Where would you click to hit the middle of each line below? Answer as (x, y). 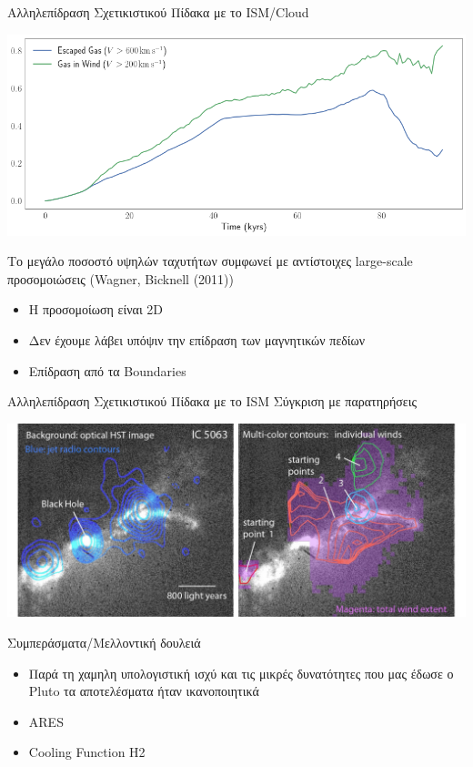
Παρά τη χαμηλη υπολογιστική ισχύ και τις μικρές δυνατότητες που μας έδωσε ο (241, 673)
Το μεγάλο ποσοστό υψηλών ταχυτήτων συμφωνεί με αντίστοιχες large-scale (210, 261)
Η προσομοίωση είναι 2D (96, 309)
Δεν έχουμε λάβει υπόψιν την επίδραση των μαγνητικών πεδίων (197, 339)
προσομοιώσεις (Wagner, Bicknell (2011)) (121, 278)
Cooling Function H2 (87, 752)
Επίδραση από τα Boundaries (107, 370)
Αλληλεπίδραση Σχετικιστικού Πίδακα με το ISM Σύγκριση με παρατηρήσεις (212, 401)
